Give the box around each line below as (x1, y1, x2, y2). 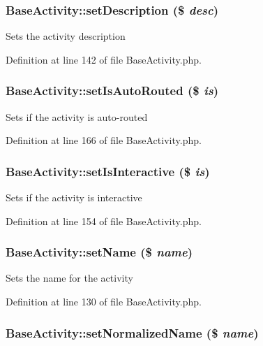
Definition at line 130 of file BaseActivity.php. (6, 294, 202, 309)
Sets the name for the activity (6, 271, 133, 285)
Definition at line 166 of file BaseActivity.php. (6, 133, 202, 147)
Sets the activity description (6, 29, 126, 43)
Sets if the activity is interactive (6, 190, 142, 205)
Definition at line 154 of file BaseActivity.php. (6, 213, 202, 228)
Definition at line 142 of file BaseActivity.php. (6, 52, 202, 66)
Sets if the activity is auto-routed (6, 109, 148, 124)
